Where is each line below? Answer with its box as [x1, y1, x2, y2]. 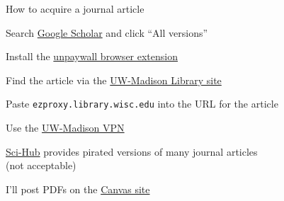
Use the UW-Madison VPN [6, 120, 125, 135]
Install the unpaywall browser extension [6, 49, 178, 64]
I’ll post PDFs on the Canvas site [6, 181, 150, 196]
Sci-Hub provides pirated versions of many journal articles [6, 144, 258, 159]
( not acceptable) [6, 158, 76, 173]
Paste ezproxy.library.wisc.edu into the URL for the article [6, 96, 278, 111]
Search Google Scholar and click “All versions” [6, 25, 208, 40]
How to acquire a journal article [6, 1, 144, 16]
